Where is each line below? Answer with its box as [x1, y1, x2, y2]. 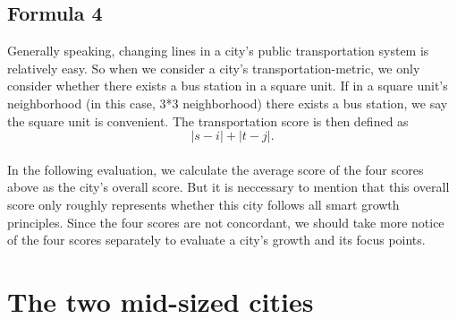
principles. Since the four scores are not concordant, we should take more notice [7, 212, 444, 231]
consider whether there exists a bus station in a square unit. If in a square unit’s [7, 76, 448, 95]
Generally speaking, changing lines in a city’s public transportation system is [7, 41, 429, 60]
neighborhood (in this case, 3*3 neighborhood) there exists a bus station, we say [7, 93, 448, 112]
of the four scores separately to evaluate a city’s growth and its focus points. [7, 230, 426, 249]
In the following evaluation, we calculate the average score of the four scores [7, 159, 424, 178]
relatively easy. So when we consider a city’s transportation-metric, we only [7, 58, 420, 77]
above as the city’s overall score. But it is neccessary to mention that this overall [7, 177, 450, 196]
